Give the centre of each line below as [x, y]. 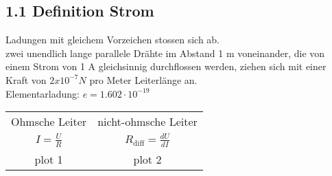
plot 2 [147, 159]
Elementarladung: [43, 93]
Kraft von [26, 79]
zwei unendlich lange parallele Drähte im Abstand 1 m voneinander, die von [165, 53]
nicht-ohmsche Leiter [147, 122]
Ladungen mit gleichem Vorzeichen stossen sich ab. [113, 40]
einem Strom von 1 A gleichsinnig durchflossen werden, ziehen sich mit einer [166, 66]
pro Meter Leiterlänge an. [143, 79]
